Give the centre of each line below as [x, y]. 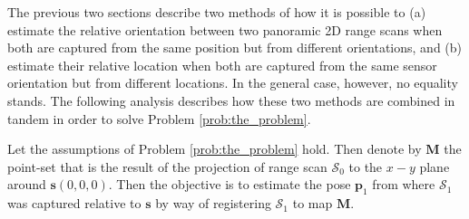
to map [313, 203]
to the [366, 166]
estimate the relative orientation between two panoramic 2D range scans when [225, 29]
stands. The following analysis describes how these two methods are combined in [231, 100]
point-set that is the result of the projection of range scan [167, 166]
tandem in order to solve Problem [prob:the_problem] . [159, 118]
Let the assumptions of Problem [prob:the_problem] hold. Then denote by [215, 149]
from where [404, 184]
